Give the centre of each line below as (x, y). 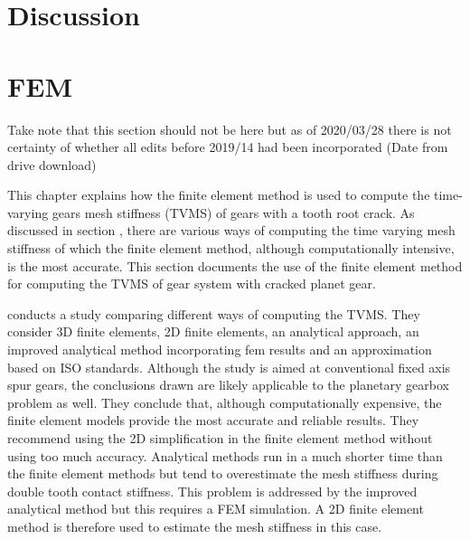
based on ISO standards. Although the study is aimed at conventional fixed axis (229, 367)
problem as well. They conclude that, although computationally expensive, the (225, 402)
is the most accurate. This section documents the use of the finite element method (235, 265)
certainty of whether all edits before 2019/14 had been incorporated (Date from (228, 147)
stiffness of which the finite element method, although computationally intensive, (231, 248)
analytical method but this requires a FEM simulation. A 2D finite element (216, 509)
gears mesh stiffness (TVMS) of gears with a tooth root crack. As (233, 212)
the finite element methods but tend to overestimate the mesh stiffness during (223, 473)
